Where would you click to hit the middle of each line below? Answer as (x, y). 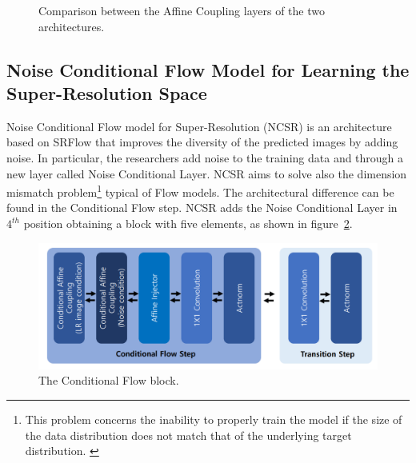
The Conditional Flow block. (109, 380)
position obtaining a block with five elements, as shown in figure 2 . (188, 223)
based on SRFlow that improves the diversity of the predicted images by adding (202, 142)
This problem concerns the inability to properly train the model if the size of (214, 419)
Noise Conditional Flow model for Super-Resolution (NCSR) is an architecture (199, 126)
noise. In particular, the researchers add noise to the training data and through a (205, 157)
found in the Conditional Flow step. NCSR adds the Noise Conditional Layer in (202, 208)
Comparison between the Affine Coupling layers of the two (182, 10)
